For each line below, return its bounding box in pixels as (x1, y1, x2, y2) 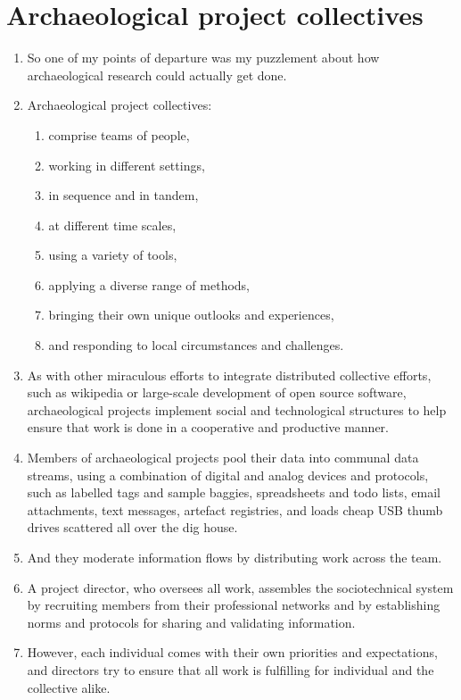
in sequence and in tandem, (48, 186, 199, 204)
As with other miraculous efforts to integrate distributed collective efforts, (27, 365, 432, 384)
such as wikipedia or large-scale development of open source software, (27, 383, 407, 402)
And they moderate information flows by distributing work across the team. (27, 548, 442, 566)
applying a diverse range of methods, (48, 275, 251, 294)
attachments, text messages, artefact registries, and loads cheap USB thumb (27, 500, 443, 519)
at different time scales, (48, 215, 177, 234)
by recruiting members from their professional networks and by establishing (27, 596, 440, 614)
